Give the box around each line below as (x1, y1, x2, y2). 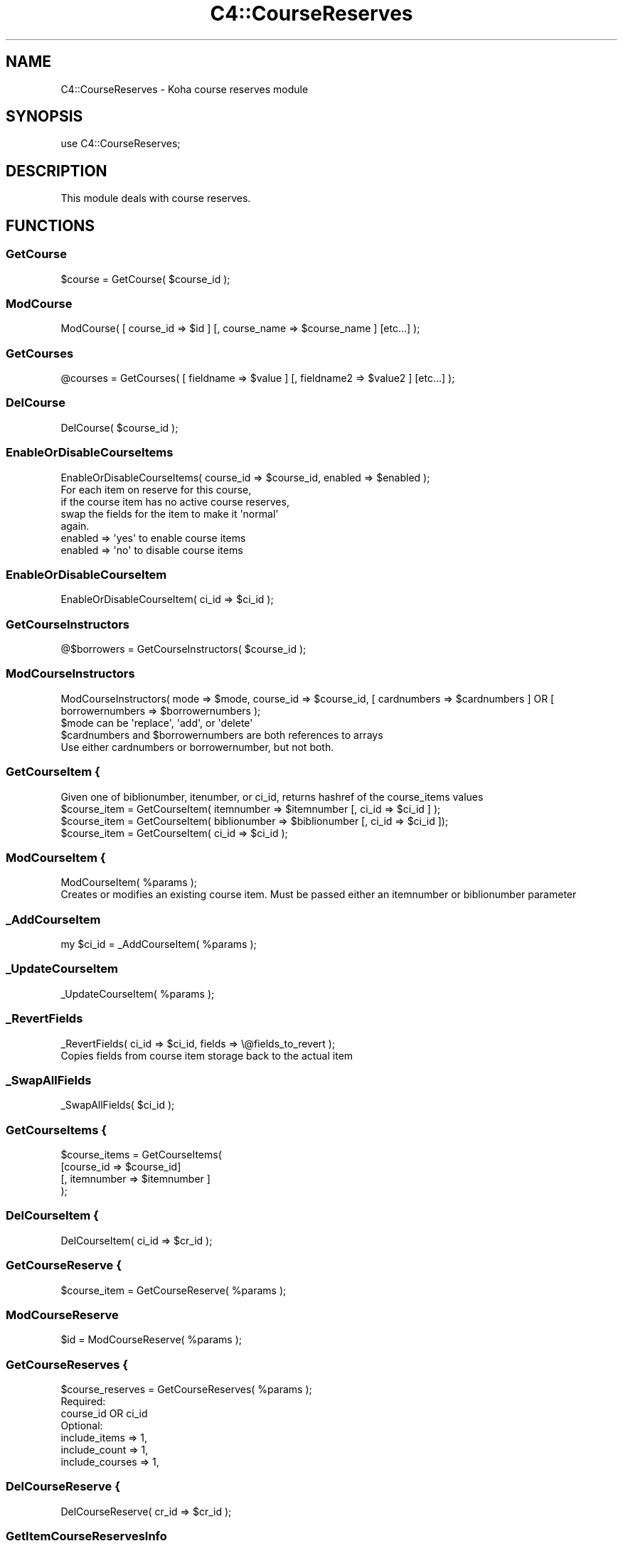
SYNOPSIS (6, 107, 83, 126)
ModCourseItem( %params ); (60, 876, 197, 889)
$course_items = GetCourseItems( (60, 1148, 222, 1161)
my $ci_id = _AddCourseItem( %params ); (60, 938, 257, 950)
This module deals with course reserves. (60, 192, 251, 205)
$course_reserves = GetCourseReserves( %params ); (60, 1383, 312, 1395)
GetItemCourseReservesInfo (6, 1529, 167, 1544)
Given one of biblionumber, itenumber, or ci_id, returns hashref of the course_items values (60, 790, 484, 803)
